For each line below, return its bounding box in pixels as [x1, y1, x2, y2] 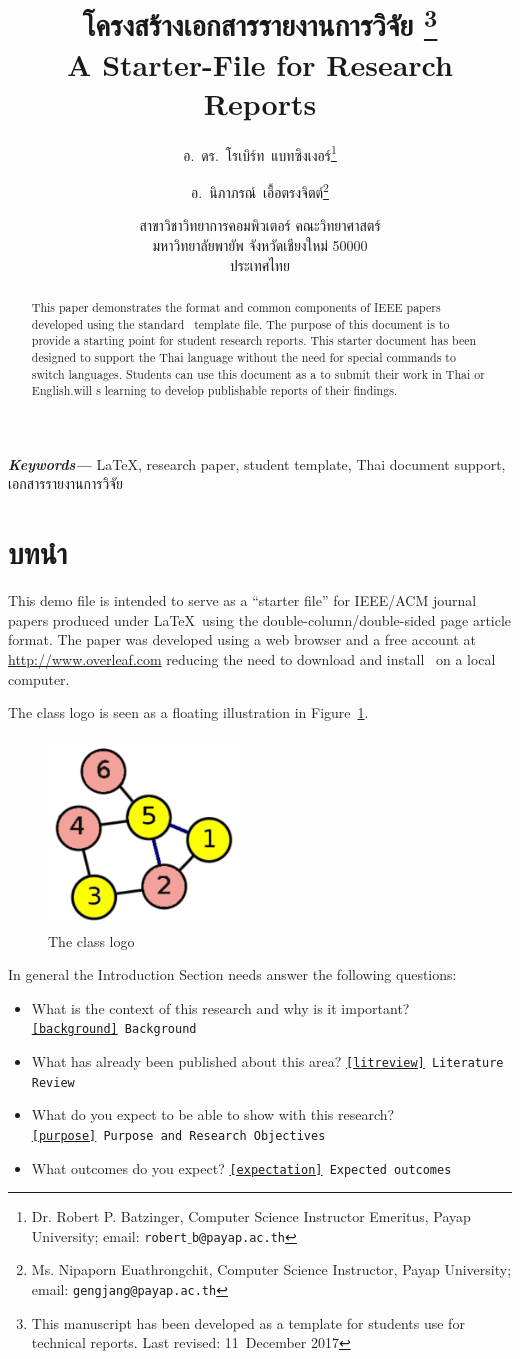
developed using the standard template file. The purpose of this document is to [31, 315, 450, 332]
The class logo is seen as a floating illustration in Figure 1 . [8, 702, 369, 723]
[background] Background [31, 1022, 197, 1037]
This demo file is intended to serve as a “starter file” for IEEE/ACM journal [8, 590, 477, 611]
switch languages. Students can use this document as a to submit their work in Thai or [31, 365, 485, 382]
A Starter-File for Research [67, 43, 453, 84]
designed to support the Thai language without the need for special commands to [31, 348, 456, 365]
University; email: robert [31, 1225, 188, 1246]
